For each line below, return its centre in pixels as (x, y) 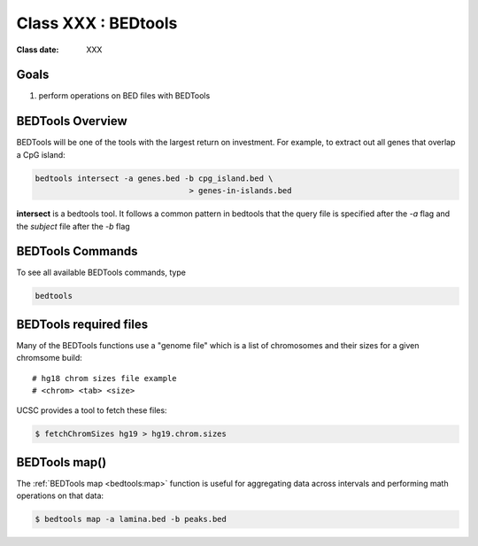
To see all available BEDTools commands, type (101, 273)
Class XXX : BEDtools (97, 23)
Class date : (38, 50)
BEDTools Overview (72, 121)
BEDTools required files (82, 324)
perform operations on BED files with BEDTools (124, 96)
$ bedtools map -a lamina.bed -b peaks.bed (131, 519)
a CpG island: (41, 154)
